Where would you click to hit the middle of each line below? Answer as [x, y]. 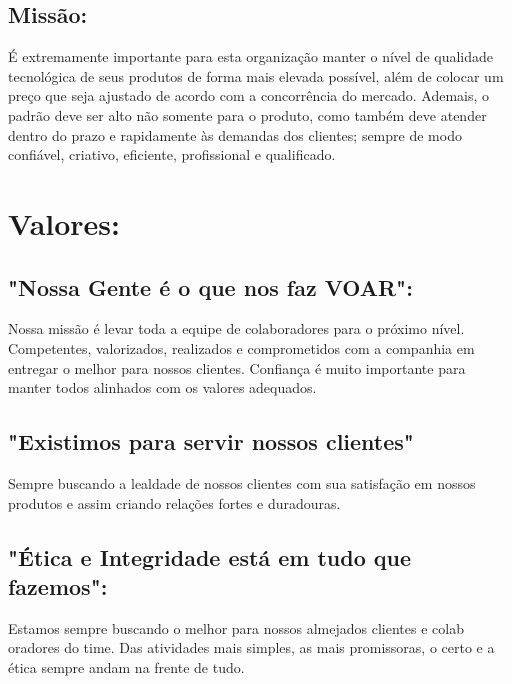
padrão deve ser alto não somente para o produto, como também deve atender [247, 114]
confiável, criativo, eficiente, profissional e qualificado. [172, 154]
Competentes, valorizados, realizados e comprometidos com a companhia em [241, 347]
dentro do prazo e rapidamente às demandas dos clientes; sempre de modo [235, 134]
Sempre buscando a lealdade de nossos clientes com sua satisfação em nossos [242, 482]
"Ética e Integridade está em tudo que [210, 556]
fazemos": [58, 585]
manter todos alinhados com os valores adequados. [162, 387]
